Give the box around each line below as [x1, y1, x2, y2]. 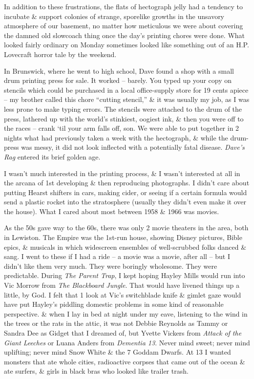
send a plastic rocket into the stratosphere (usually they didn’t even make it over [4, 197, 246, 207]
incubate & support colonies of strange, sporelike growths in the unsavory [4, 11, 225, 21]
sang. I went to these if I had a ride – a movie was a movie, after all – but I [4, 251, 231, 261]
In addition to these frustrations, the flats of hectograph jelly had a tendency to [4, 1, 243, 11]
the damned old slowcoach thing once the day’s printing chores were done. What [4, 30, 245, 40]
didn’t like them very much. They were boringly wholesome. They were [4, 260, 217, 271]
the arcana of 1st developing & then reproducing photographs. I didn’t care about [4, 178, 250, 188]
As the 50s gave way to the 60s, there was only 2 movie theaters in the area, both [4, 222, 249, 233]
